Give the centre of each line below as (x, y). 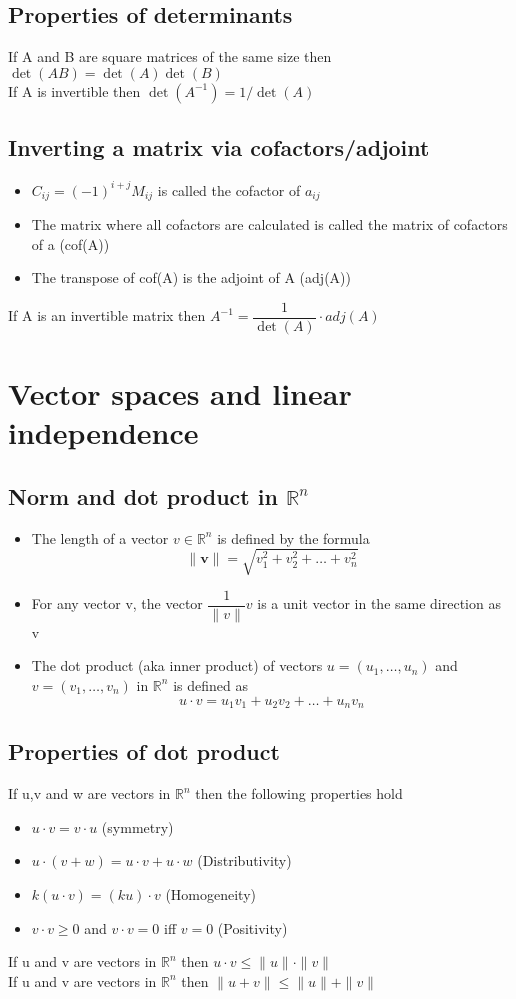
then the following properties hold (299, 793)
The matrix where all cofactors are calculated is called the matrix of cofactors (269, 223)
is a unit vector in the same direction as (379, 603)
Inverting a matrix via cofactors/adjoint (219, 147)
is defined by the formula (293, 537)
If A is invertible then (74, 90)
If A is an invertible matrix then (107, 315)
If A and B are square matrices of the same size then (170, 56)
